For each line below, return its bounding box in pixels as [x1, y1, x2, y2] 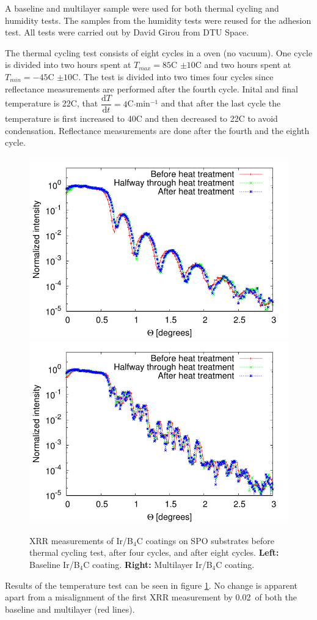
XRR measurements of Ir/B [29, 534, 133, 547]
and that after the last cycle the [161, 97, 281, 110]
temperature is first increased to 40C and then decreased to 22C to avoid [5, 112, 278, 125]
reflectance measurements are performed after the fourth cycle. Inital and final [5, 82, 298, 95]
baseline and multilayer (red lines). [5, 602, 135, 615]
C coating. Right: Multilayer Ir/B [83, 558, 213, 570]
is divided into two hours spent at [5, 58, 131, 71]
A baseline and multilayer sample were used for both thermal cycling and [5, 2, 279, 14]
